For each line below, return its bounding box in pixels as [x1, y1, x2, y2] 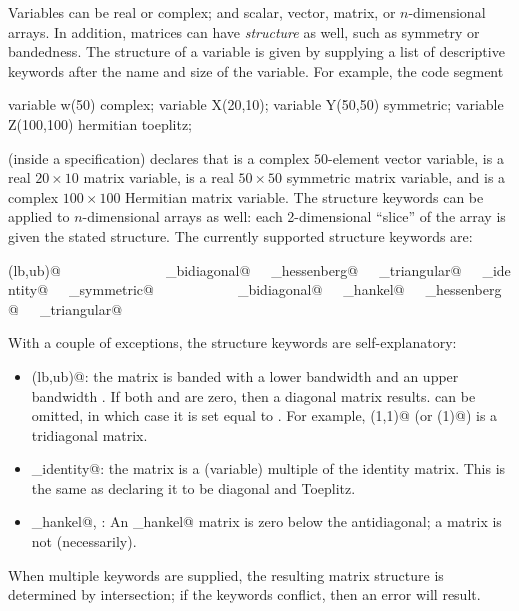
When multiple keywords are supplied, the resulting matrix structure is [8, 564, 444, 585]
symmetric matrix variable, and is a [286, 167, 506, 188]
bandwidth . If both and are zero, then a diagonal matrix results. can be [31, 385, 476, 406]
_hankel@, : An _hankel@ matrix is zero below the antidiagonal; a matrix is [31, 511, 502, 532]
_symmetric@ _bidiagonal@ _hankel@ [69, 279, 405, 300]
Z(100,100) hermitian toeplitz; [8, 113, 193, 134]
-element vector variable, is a [327, 147, 504, 168]
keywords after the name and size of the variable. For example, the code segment [8, 60, 504, 81]
